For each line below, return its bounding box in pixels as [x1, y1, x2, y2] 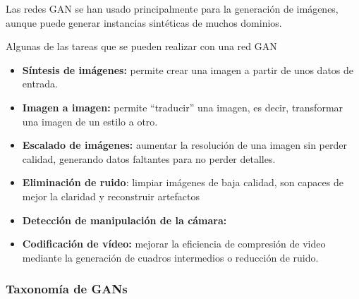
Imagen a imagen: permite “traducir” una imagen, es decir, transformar [22, 99, 343, 114]
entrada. [22, 76, 59, 91]
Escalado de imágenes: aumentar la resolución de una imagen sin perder [22, 138, 347, 152]
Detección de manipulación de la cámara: [22, 212, 227, 227]
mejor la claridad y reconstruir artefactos [22, 188, 200, 203]
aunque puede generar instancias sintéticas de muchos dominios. [6, 15, 282, 30]
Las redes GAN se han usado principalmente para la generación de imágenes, [6, 1, 339, 16]
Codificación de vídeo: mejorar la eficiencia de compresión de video [22, 236, 326, 251]
